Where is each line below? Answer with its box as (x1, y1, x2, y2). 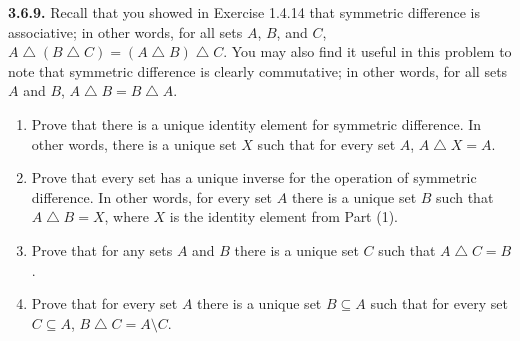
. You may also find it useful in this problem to (223, 41, 512, 62)
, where (104, 206, 149, 227)
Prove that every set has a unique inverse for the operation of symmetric (31, 167, 477, 188)
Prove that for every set (31, 293, 178, 314)
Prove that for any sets (31, 239, 173, 260)
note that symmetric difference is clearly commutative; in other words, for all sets (8, 60, 508, 81)
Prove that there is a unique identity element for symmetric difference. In (31, 113, 482, 134)
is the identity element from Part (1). (169, 206, 399, 227)
